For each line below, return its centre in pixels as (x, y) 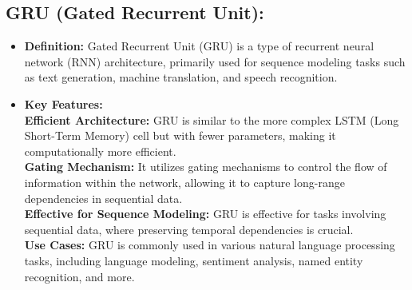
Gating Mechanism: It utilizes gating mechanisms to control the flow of (206, 167)
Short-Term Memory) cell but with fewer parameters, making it (180, 135)
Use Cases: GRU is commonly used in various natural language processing (210, 245)
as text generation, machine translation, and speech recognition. (181, 77)
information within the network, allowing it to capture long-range (184, 182)
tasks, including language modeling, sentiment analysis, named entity (194, 260)
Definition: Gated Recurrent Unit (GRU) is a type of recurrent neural (199, 46)
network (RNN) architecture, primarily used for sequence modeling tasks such (215, 61)
